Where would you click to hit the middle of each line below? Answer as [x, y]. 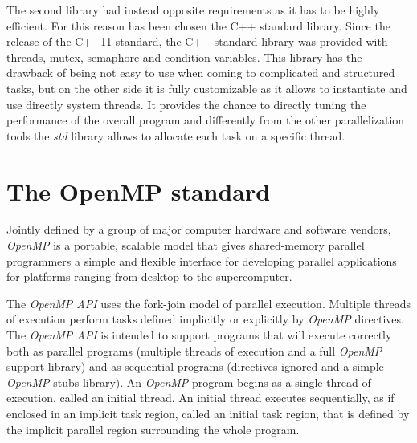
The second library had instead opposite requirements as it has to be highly [193, 10]
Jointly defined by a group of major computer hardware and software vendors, [199, 229]
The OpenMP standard [139, 191]
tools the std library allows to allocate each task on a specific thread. [176, 135]
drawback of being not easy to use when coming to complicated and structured [201, 73]
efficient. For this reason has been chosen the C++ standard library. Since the [198, 25]
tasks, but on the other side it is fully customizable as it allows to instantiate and [207, 88]
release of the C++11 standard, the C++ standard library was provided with [197, 41]
